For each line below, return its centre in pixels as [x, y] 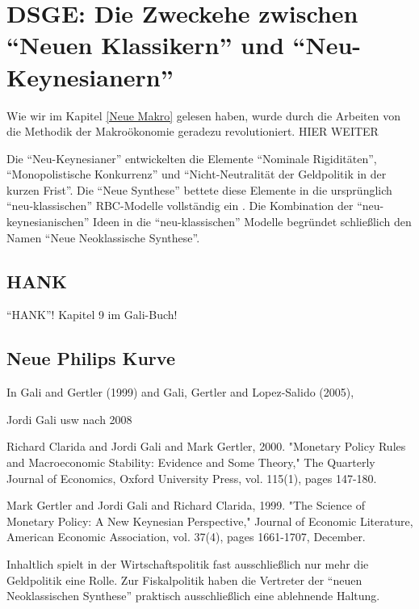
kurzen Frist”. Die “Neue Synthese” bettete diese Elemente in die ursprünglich [199, 189]
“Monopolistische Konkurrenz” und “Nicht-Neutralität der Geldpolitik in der [197, 174]
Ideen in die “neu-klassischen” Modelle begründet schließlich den [252, 222]
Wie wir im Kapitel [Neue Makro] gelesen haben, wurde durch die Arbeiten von [203, 115]
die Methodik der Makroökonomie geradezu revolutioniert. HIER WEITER [193, 131]
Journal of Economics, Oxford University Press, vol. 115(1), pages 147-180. [192, 478]
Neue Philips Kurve [91, 358]
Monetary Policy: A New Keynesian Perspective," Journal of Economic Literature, [210, 521]
